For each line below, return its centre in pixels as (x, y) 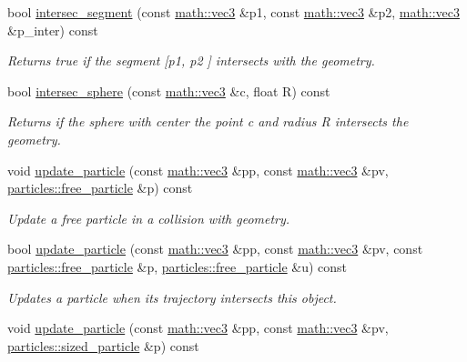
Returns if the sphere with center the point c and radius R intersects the (208, 121)
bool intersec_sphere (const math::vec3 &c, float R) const (169, 90)
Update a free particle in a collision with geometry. (149, 218)
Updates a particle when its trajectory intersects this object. (172, 297)
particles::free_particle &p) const (100, 188)
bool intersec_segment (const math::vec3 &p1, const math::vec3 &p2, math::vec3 (233, 12)
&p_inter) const (53, 30)
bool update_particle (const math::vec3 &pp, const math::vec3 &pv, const (215, 249)
